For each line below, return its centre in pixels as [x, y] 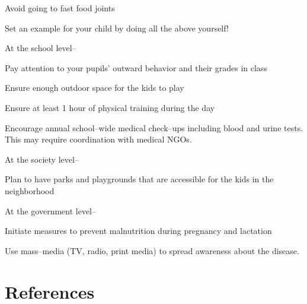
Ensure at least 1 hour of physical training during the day [110, 107]
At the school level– [41, 48]
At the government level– [51, 210]
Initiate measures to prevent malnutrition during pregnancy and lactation [138, 231]
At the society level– [42, 159]
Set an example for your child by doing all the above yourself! [117, 28]
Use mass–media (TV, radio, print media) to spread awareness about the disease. [152, 250]
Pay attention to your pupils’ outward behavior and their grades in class [136, 67]
